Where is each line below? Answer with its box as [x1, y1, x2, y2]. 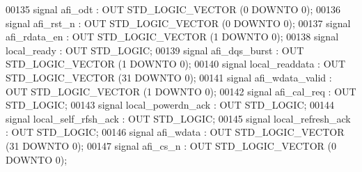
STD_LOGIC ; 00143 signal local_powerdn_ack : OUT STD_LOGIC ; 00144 [6, 97, 335, 112]
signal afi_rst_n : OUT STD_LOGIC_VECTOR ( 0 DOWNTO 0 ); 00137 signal [6, 15, 351, 30]
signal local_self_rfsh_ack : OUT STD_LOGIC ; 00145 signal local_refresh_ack [6, 111, 351, 125]
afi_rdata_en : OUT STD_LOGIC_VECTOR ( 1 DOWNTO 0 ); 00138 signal [6, 29, 339, 44]
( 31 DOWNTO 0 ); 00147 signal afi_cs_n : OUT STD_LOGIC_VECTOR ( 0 [6, 138, 336, 153]
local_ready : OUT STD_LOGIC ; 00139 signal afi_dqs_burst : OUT [6, 42, 304, 57]
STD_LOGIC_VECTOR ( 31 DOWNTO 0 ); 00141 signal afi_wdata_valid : [6, 70, 332, 84]
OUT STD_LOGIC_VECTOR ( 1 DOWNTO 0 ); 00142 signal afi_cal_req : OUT [6, 84, 356, 98]
